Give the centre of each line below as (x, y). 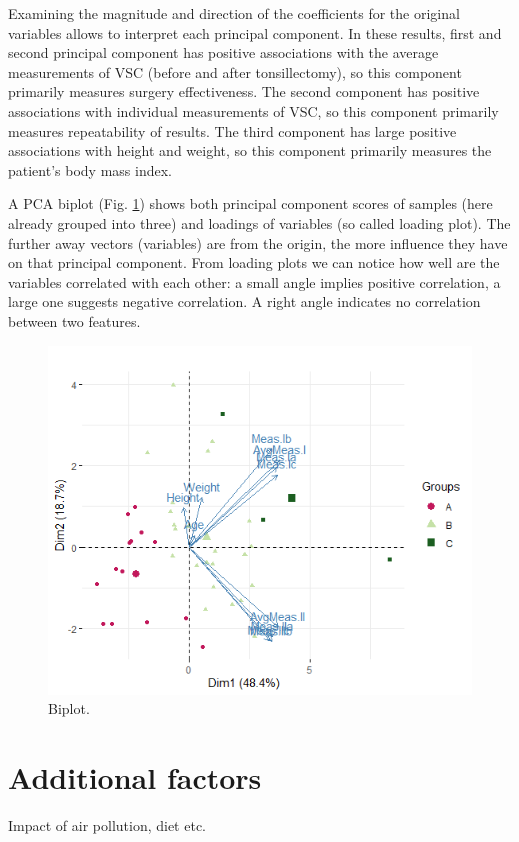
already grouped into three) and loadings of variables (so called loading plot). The (259, 222)
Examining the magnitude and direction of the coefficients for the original (234, 13)
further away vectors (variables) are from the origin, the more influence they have (258, 242)
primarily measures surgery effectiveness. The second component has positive (244, 91)
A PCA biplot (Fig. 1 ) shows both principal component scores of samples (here (250, 203)
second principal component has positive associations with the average (223, 52)
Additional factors (135, 777)
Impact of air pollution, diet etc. (107, 825)
